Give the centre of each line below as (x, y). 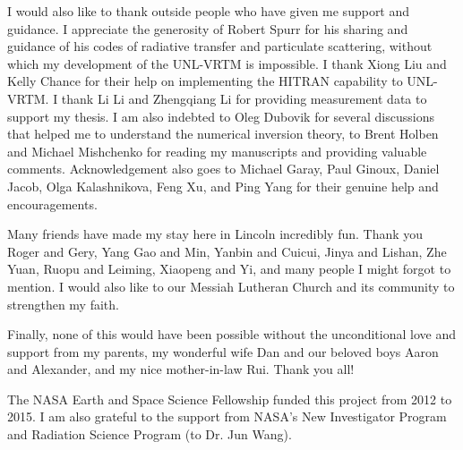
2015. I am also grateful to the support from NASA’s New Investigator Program (227, 416)
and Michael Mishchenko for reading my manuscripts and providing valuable (217, 151)
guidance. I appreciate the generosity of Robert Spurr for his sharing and (208, 28)
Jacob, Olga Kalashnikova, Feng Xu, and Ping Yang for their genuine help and (223, 186)
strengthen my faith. (63, 304)
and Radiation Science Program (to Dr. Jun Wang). (150, 434)
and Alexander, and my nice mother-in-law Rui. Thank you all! (181, 369)
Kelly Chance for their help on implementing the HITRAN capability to (205, 81)
